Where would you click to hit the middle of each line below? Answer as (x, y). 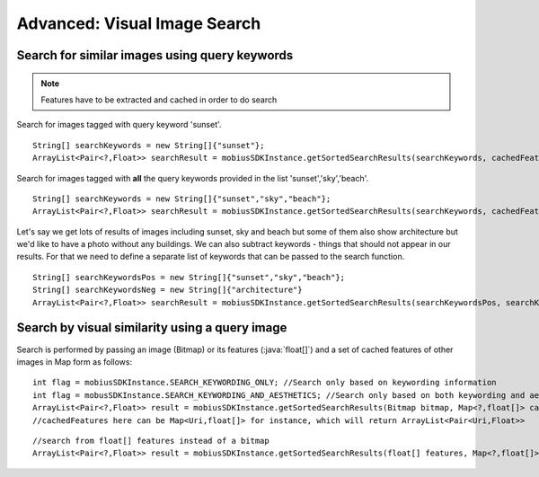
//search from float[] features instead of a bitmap (151, 441)
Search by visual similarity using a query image (152, 328)
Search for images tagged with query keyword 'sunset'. (119, 125)
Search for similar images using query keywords (155, 55)
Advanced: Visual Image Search (139, 23)
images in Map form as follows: (75, 362)
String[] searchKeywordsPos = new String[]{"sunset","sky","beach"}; (189, 277)
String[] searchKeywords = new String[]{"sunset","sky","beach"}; (182, 199)
